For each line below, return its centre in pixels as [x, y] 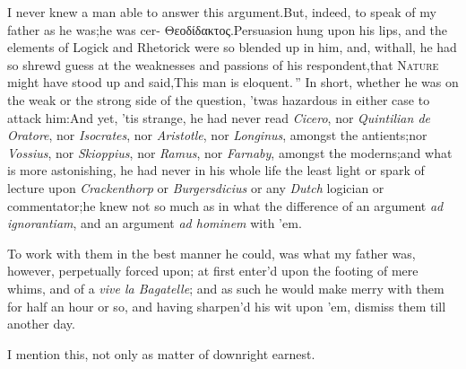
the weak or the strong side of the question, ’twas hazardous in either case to [219, 99]
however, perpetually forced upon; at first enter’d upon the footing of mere [213, 271]
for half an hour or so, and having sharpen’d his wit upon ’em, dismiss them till [227, 306]
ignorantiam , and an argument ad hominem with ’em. [155, 223]
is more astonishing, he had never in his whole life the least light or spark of [216, 170]
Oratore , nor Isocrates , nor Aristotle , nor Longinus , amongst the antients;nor [217, 135]
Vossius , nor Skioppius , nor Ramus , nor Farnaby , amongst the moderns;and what [230, 152]
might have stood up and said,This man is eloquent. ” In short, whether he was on [233, 82]
